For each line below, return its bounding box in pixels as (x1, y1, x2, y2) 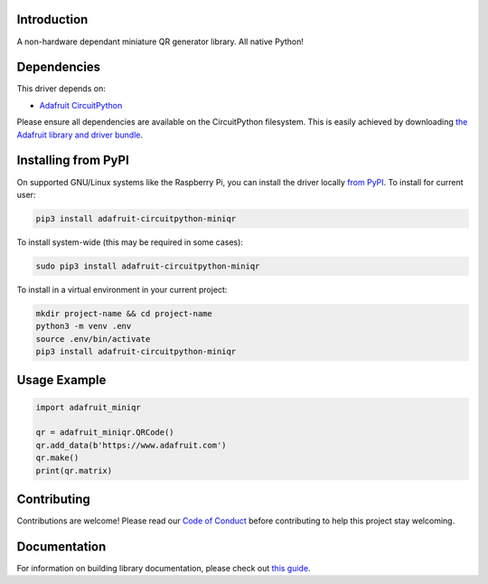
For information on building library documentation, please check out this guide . (16, 562, 311, 573)
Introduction (16, 12, 89, 27)
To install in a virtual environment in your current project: (16, 284, 228, 295)
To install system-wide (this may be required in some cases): (16, 236, 244, 248)
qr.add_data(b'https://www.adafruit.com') (35, 439, 227, 450)
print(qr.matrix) (35, 466, 113, 476)
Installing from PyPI (16, 153, 130, 168)
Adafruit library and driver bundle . (16, 129, 144, 140)
